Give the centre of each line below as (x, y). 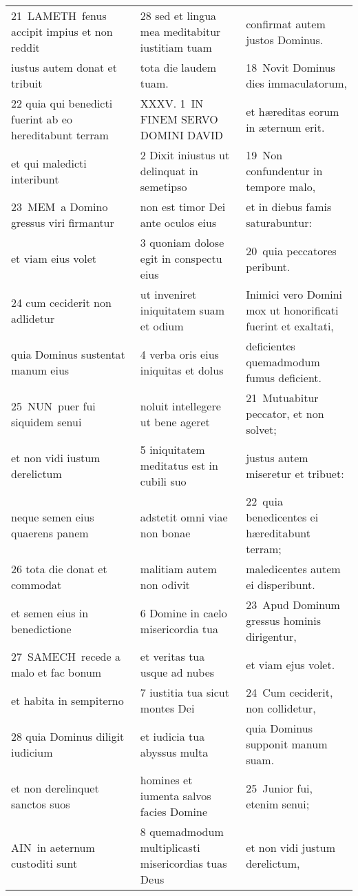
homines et (166, 780)
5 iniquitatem (172, 449)
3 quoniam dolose (182, 242)
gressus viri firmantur (63, 222)
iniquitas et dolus (182, 370)
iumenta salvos (176, 796)
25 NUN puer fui (53, 406)
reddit (25, 47)
